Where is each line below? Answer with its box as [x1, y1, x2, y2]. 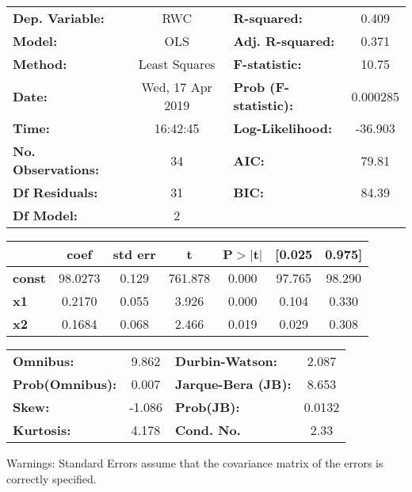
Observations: [13, 160, 100, 178]
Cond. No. [174, 421, 241, 439]
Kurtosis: [13, 421, 71, 439]
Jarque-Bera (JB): [174, 375, 292, 393]
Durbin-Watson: [174, 352, 277, 370]
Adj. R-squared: [233, 32, 335, 50]
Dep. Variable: [13, 9, 105, 27]
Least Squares [138, 55, 216, 73]
